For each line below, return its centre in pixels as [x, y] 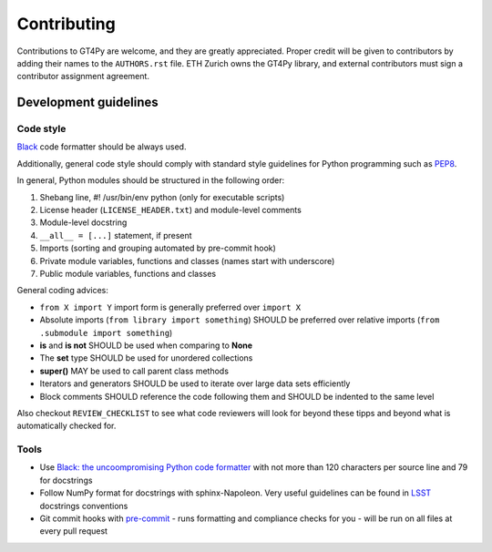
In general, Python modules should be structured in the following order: [151, 180]
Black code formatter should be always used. [102, 147]
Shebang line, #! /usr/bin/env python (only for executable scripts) [162, 197]
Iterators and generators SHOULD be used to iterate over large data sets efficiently [195, 383]
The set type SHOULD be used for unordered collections [146, 358]
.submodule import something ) [106, 332]
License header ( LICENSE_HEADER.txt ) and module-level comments [171, 210]
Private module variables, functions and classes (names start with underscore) [187, 261]
